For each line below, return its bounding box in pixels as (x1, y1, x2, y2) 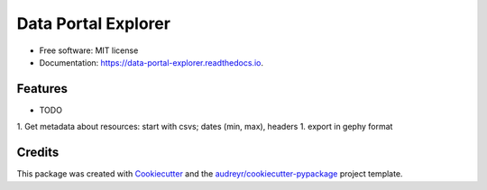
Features (16, 81, 68, 96)
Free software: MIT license (39, 45, 139, 56)
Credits (16, 145, 60, 160)
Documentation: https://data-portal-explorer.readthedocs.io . (39, 57, 263, 68)
